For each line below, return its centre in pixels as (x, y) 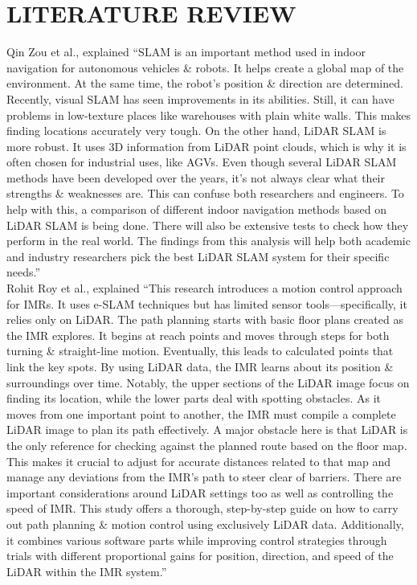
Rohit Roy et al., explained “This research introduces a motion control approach (204, 288)
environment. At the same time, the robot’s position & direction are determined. (205, 83)
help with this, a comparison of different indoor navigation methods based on (196, 209)
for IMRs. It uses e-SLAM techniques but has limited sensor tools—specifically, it (207, 303)
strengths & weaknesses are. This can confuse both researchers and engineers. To (205, 193)
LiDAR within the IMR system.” (87, 571)
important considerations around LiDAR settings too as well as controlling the (200, 492)
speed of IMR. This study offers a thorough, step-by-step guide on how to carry (202, 508)
